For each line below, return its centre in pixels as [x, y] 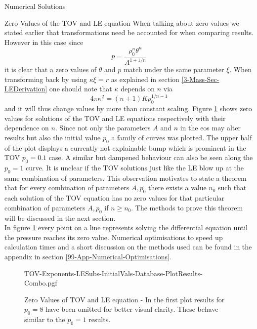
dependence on [27, 128]
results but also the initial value [53, 137]
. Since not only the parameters [103, 128]
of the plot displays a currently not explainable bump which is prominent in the [125, 147]
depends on [138, 89]
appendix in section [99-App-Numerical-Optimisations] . [88, 256]
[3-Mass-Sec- [200, 79]
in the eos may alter [210, 128]
